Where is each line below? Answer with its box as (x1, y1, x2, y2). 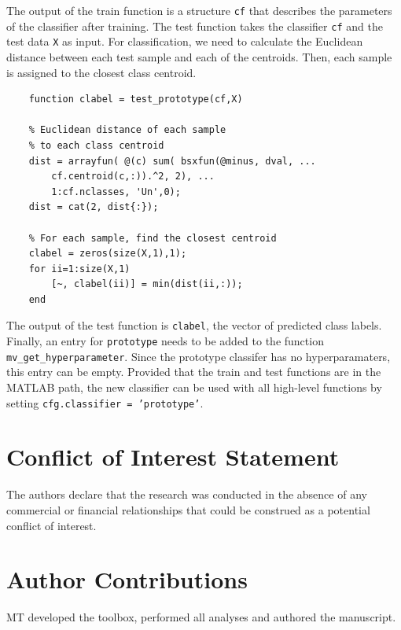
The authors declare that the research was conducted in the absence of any (6, 486, 367, 503)
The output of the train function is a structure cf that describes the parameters (6, 2, 392, 18)
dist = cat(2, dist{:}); (28, 201, 159, 213)
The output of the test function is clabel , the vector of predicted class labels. (6, 317, 382, 333)
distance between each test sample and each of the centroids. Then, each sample (6, 48, 392, 64)
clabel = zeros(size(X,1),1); (28, 248, 187, 260)
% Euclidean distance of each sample (28, 124, 226, 136)
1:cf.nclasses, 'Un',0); (51, 186, 181, 197)
